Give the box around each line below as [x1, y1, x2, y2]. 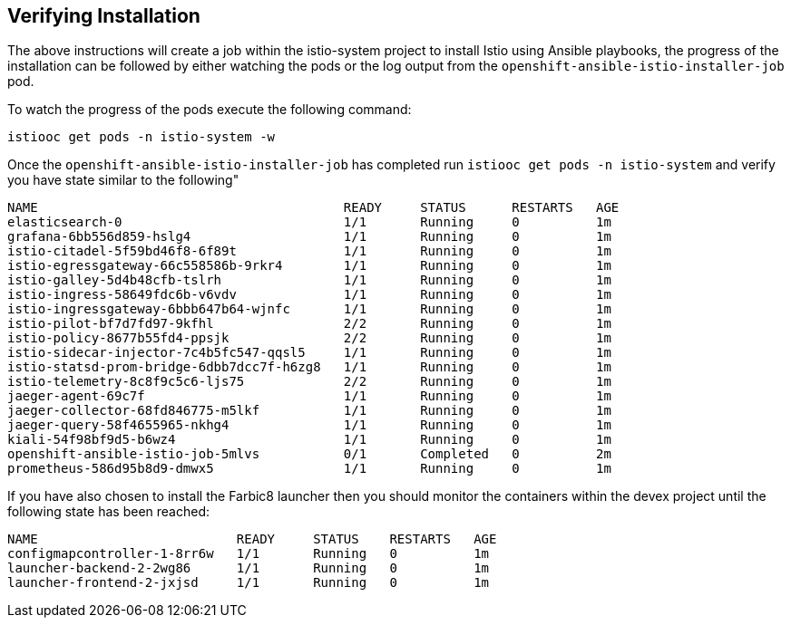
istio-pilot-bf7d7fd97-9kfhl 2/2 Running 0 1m [7, 316, 611, 332]
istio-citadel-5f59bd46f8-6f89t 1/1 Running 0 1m [7, 244, 611, 259]
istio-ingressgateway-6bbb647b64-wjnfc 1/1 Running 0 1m [7, 302, 611, 317]
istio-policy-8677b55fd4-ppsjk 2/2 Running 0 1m [7, 331, 611, 346]
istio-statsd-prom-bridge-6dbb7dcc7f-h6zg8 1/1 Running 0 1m [7, 360, 611, 375]
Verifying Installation [7, 5, 200, 27]
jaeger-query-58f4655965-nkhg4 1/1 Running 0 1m [7, 418, 611, 433]
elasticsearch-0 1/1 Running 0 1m [7, 215, 611, 230]
